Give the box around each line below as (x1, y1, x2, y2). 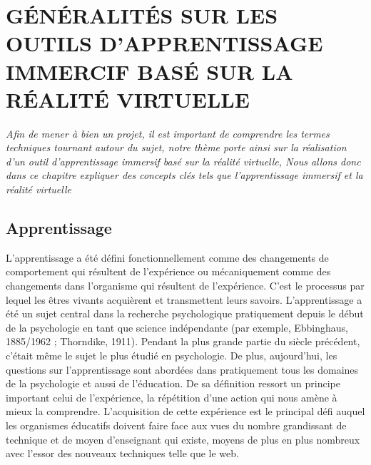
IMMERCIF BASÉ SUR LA (6, 56, 293, 86)
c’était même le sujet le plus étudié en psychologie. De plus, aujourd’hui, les (6, 348, 337, 363)
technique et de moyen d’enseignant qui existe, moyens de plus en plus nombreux (6, 431, 360, 446)
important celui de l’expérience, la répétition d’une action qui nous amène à (6, 389, 337, 404)
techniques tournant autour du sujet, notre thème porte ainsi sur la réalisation (6, 140, 347, 155)
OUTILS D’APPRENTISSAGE (6, 29, 323, 58)
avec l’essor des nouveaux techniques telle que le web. (6, 446, 239, 461)
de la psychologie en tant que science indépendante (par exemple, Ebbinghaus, (6, 320, 348, 334)
